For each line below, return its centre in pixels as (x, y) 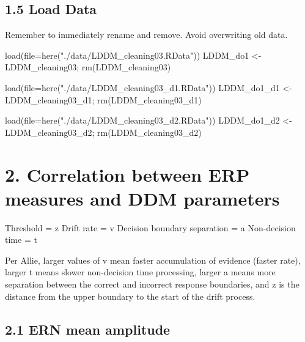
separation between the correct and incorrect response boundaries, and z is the (152, 284)
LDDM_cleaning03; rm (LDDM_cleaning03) (88, 67)
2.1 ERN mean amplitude (88, 329)
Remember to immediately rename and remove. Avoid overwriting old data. (146, 35)
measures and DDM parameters (142, 198)
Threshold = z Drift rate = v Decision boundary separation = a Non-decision (150, 227)
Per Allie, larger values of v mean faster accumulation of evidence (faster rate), (153, 260)
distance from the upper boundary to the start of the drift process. (130, 296)
